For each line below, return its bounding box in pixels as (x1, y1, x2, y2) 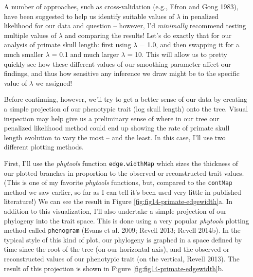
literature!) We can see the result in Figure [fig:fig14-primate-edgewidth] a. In (4, 196, 233, 206)
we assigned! (35, 77, 72, 88)
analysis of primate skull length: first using (4, 39, 131, 50)
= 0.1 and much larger (52, 49, 119, 59)
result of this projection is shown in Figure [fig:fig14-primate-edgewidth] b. (4, 263, 224, 273)
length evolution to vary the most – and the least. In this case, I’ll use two (4, 132, 226, 142)
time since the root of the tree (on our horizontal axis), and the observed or (4, 244, 230, 254)
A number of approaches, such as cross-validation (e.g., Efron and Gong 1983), (4, 1, 238, 11)
